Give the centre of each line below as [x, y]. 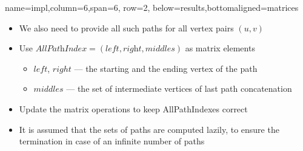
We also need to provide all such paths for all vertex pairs [126, 27]
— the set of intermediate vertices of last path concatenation [179, 88]
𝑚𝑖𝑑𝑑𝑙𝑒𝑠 [160, 49]
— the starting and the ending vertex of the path [166, 68]
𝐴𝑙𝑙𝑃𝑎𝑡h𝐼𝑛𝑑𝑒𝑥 [61, 49]
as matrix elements [220, 48]
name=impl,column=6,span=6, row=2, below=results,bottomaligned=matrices [152, 7]
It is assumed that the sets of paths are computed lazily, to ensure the [149, 129]
